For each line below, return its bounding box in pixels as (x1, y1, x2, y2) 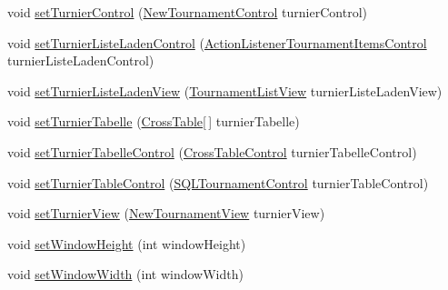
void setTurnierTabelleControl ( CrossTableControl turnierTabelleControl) (7, 142, 417, 161)
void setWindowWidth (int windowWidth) (7, 265, 244, 284)
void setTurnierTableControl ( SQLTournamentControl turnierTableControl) (7, 173, 429, 192)
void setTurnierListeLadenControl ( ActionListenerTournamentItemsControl (7, 33, 427, 52)
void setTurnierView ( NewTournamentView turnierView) (7, 204, 325, 223)
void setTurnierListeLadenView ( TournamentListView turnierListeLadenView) (7, 81, 443, 100)
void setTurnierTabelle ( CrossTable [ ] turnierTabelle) (7, 112, 300, 131)
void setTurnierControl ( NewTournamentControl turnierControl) (7, 3, 367, 21)
